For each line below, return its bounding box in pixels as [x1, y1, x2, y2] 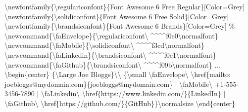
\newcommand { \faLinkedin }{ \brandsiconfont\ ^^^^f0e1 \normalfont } [4, 49, 216, 60]
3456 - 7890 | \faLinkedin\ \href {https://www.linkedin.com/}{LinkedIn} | [4, 88, 226, 99]
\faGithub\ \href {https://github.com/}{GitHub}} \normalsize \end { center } [4, 98, 236, 108]
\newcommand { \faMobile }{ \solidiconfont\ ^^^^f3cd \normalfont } [4, 40, 204, 50]
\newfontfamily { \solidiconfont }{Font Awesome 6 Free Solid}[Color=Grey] [4, 11, 229, 21]
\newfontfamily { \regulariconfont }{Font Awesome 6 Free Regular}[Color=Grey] [4, 1, 245, 11]
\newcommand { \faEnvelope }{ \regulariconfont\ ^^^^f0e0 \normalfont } [4, 30, 218, 40]
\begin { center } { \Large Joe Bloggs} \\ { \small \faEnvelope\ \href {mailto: [4, 69, 231, 79]
